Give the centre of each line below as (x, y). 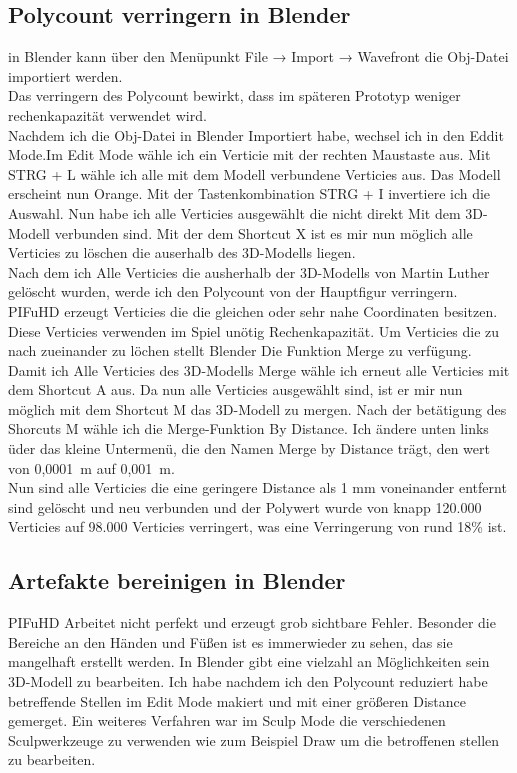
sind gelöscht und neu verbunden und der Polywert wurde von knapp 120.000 (245, 506)
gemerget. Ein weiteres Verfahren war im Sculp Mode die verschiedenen (227, 720)
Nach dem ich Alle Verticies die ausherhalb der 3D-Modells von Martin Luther (249, 271)
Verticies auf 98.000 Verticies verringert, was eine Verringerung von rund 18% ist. (257, 526)
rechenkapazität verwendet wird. (107, 114)
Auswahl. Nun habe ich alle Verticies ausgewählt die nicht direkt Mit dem (234, 212)
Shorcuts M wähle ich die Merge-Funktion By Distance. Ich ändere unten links (248, 428)
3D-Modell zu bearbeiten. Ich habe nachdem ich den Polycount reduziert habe (248, 681)
